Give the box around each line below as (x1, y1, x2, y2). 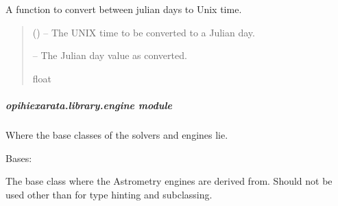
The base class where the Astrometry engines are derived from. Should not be (5, 174, 333, 188)
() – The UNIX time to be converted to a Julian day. (32, 25, 255, 39)
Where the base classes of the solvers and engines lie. (5, 127, 228, 141)
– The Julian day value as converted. (32, 48, 187, 62)
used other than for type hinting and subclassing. (5, 187, 213, 201)
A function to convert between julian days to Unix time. (5, 2, 242, 16)
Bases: (5, 150, 32, 165)
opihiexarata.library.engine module (5, 98, 172, 112)
